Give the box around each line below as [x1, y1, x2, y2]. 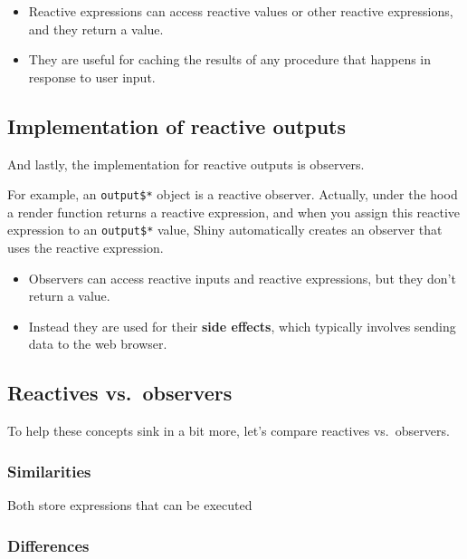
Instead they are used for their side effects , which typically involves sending [28, 316, 456, 335]
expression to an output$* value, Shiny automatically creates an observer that [7, 220, 443, 239]
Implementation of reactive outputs [7, 111, 347, 140]
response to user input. [28, 67, 156, 86]
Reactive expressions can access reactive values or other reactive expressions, [28, 2, 453, 20]
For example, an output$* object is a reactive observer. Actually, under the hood [7, 185, 458, 204]
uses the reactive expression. [7, 238, 164, 257]
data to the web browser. [28, 334, 167, 353]
